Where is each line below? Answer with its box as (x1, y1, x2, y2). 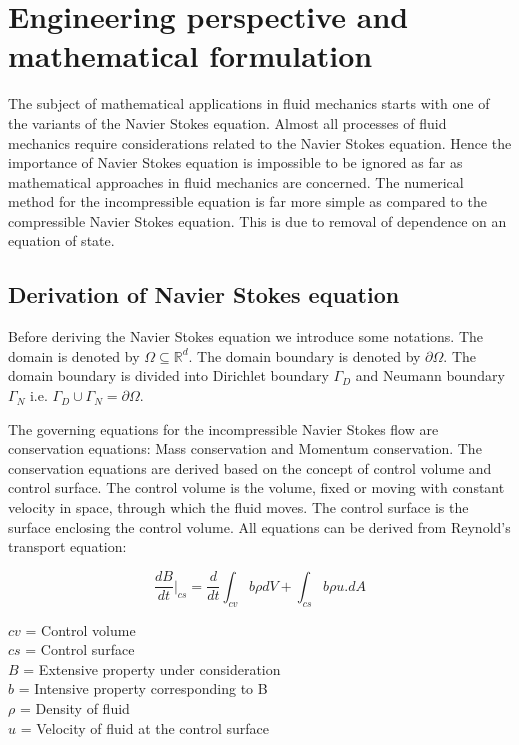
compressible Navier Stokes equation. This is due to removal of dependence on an (8, 210, 507, 231)
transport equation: (8, 536, 127, 557)
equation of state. (8, 230, 115, 251)
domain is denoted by (8, 345, 140, 366)
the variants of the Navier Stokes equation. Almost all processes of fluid (8, 112, 447, 133)
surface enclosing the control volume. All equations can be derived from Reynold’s (8, 516, 511, 537)
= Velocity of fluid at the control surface (20, 717, 269, 738)
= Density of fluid (19, 697, 130, 718)
